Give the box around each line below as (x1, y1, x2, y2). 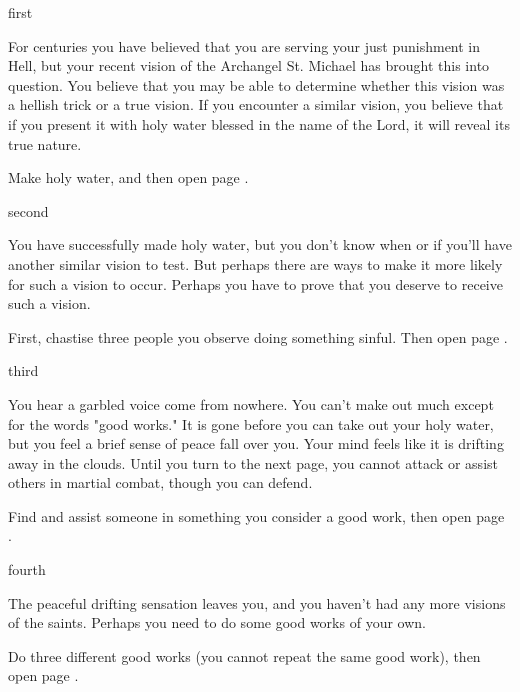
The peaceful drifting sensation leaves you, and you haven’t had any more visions (8, 592, 506, 613)
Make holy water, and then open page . (8, 167, 249, 188)
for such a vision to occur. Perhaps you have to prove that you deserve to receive (8, 273, 503, 294)
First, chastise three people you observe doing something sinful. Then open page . (8, 326, 508, 347)
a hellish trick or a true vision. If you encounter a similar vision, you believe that (8, 94, 504, 115)
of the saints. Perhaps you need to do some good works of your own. (8, 612, 426, 633)
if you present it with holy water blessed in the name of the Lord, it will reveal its (8, 113, 510, 134)
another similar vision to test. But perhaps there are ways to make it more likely (8, 253, 503, 274)
